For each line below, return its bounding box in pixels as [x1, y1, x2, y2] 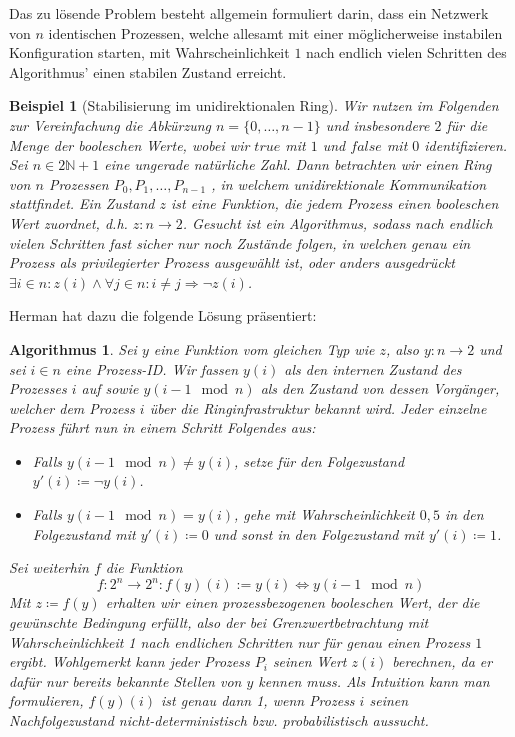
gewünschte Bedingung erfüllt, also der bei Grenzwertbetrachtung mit [9, 611, 429, 632]
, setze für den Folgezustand [234, 450, 405, 471]
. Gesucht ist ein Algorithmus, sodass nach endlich [182, 212, 493, 233]
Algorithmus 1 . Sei [9, 338, 137, 359]
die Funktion [105, 557, 183, 578]
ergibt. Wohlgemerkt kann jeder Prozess [9, 651, 250, 672]
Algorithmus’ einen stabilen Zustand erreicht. [9, 61, 287, 82]
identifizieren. [424, 134, 508, 155]
